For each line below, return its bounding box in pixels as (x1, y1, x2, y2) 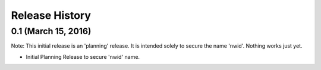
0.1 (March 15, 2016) (11, 26, 92, 36)
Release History (11, 9, 92, 22)
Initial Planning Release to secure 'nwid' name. (26, 53, 140, 60)
